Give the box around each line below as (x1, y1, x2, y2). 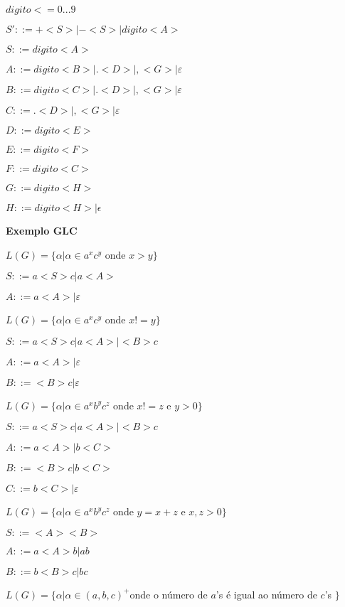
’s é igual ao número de (216, 586, 317, 601)
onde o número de (129, 586, 208, 601)
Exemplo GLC (6, 223, 78, 237)
